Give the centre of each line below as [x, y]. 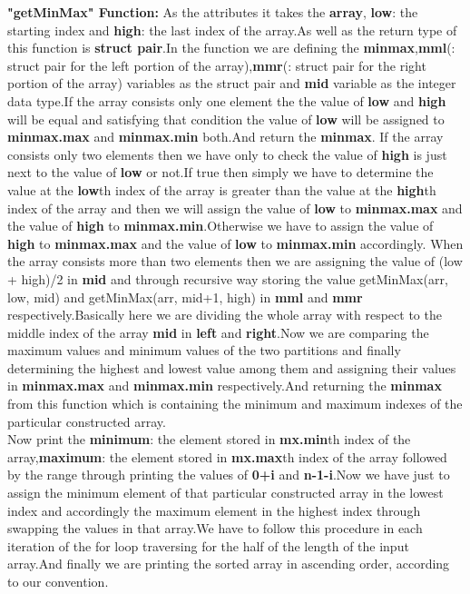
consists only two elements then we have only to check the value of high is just [227, 154]
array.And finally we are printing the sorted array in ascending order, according [229, 564]
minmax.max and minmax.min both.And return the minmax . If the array [225, 137]
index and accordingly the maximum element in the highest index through [214, 510]
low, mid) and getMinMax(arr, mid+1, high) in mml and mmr [185, 297]
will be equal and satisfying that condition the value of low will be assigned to [226, 119]
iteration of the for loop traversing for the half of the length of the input [208, 545]
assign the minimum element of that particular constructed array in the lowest [225, 493]
